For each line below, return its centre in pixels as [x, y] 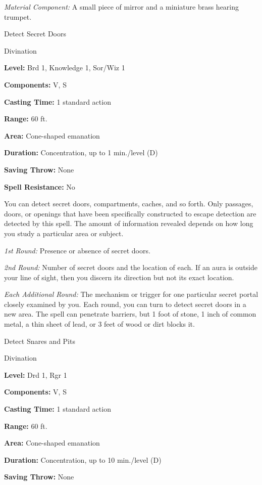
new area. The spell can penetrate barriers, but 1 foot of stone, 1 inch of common [130, 314]
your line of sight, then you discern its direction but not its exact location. [119, 277]
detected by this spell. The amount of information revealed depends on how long [129, 223]
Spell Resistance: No [40, 186]
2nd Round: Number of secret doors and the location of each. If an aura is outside [131, 267]
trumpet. [18, 16]
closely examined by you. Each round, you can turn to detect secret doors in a [125, 304]
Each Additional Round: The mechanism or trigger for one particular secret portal [131, 294]
